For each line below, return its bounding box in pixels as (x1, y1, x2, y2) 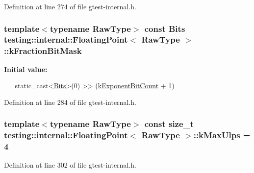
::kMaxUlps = (193, 129, 251, 141)
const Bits (144, 22, 185, 34)
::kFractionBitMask (4, 45, 82, 57)
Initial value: (4, 64, 48, 74)
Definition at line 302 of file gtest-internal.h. (4, 159, 136, 170)
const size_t (144, 118, 194, 130)
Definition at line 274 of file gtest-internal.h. (4, 1, 136, 11)
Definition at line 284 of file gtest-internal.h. (4, 97, 136, 107)
